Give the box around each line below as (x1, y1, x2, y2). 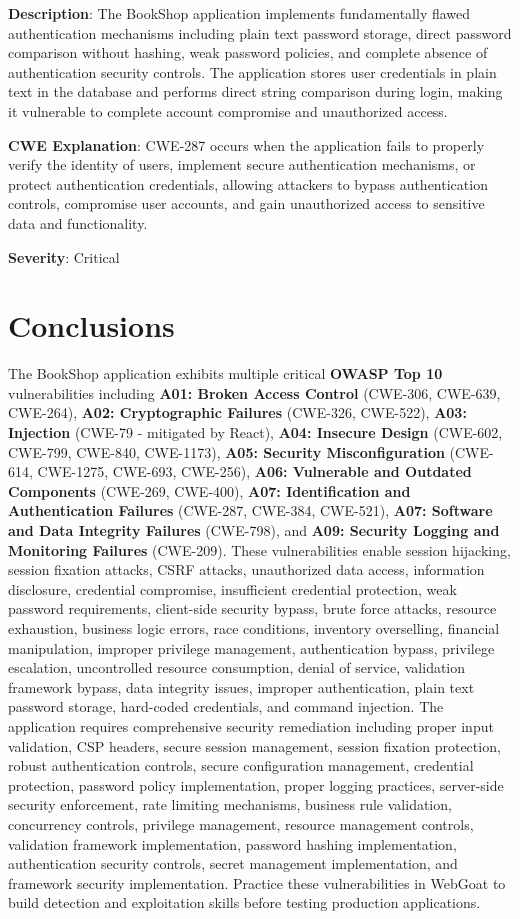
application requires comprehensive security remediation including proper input (8, 715, 494, 736)
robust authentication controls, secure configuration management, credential (8, 755, 474, 776)
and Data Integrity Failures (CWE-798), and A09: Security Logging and (8, 520, 500, 540)
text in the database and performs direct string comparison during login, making (8, 81, 503, 102)
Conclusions (8, 305, 175, 346)
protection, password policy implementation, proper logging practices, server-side (8, 774, 504, 795)
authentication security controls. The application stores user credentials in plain (8, 61, 497, 82)
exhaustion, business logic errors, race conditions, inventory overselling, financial (8, 617, 500, 638)
